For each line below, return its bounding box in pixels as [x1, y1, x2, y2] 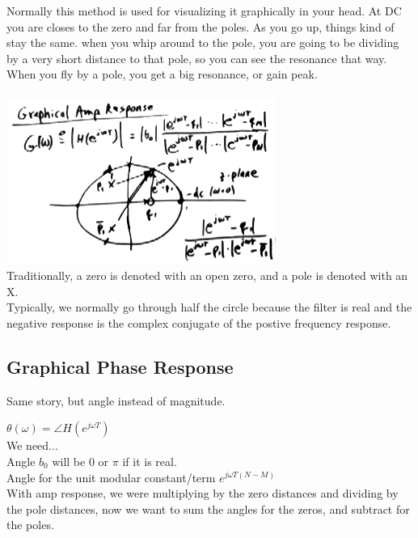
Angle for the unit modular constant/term [6, 468, 216, 485]
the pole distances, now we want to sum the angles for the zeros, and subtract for [6, 500, 410, 517]
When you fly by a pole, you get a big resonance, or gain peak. [6, 66, 318, 83]
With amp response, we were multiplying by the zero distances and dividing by [6, 485, 399, 502]
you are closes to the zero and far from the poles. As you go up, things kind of [6, 18, 395, 35]
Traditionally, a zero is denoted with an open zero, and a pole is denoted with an [6, 267, 408, 284]
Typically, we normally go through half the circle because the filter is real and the [6, 299, 412, 316]
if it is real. [122, 452, 177, 469]
